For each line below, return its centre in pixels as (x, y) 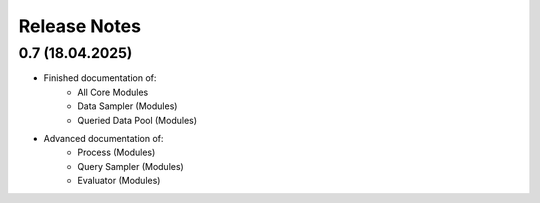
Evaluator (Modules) (119, 181)
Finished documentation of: (100, 78)
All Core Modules (113, 92)
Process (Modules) (116, 152)
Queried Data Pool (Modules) (137, 120)
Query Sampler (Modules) (130, 166)
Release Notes (80, 26)
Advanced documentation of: (103, 138)
